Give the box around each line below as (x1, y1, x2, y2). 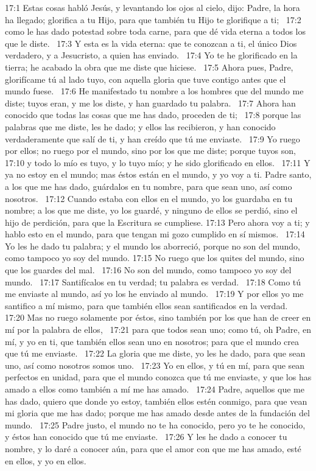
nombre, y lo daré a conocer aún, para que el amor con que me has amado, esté (5, 442, 301, 455)
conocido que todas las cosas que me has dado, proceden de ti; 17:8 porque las (5, 108, 301, 121)
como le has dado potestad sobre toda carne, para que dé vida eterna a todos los (5, 25, 306, 38)
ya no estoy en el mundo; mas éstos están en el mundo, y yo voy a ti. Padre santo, (5, 168, 312, 181)
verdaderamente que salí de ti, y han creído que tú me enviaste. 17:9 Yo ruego (5, 132, 300, 145)
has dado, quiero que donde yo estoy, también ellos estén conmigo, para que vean (5, 394, 307, 407)
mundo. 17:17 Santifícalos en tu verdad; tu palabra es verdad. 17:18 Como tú (5, 275, 301, 288)
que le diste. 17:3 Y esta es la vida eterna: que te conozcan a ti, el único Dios (5, 37, 297, 49)
